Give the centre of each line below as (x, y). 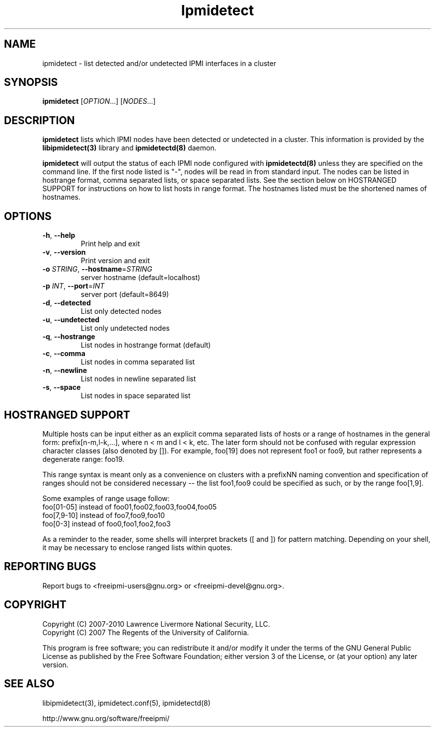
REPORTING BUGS (50, 567)
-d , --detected (67, 303)
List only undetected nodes (125, 328)
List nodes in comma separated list (138, 362)
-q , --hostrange (69, 337)
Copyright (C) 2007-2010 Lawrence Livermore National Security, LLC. (156, 624)
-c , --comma (64, 354)
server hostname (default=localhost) (141, 278)
